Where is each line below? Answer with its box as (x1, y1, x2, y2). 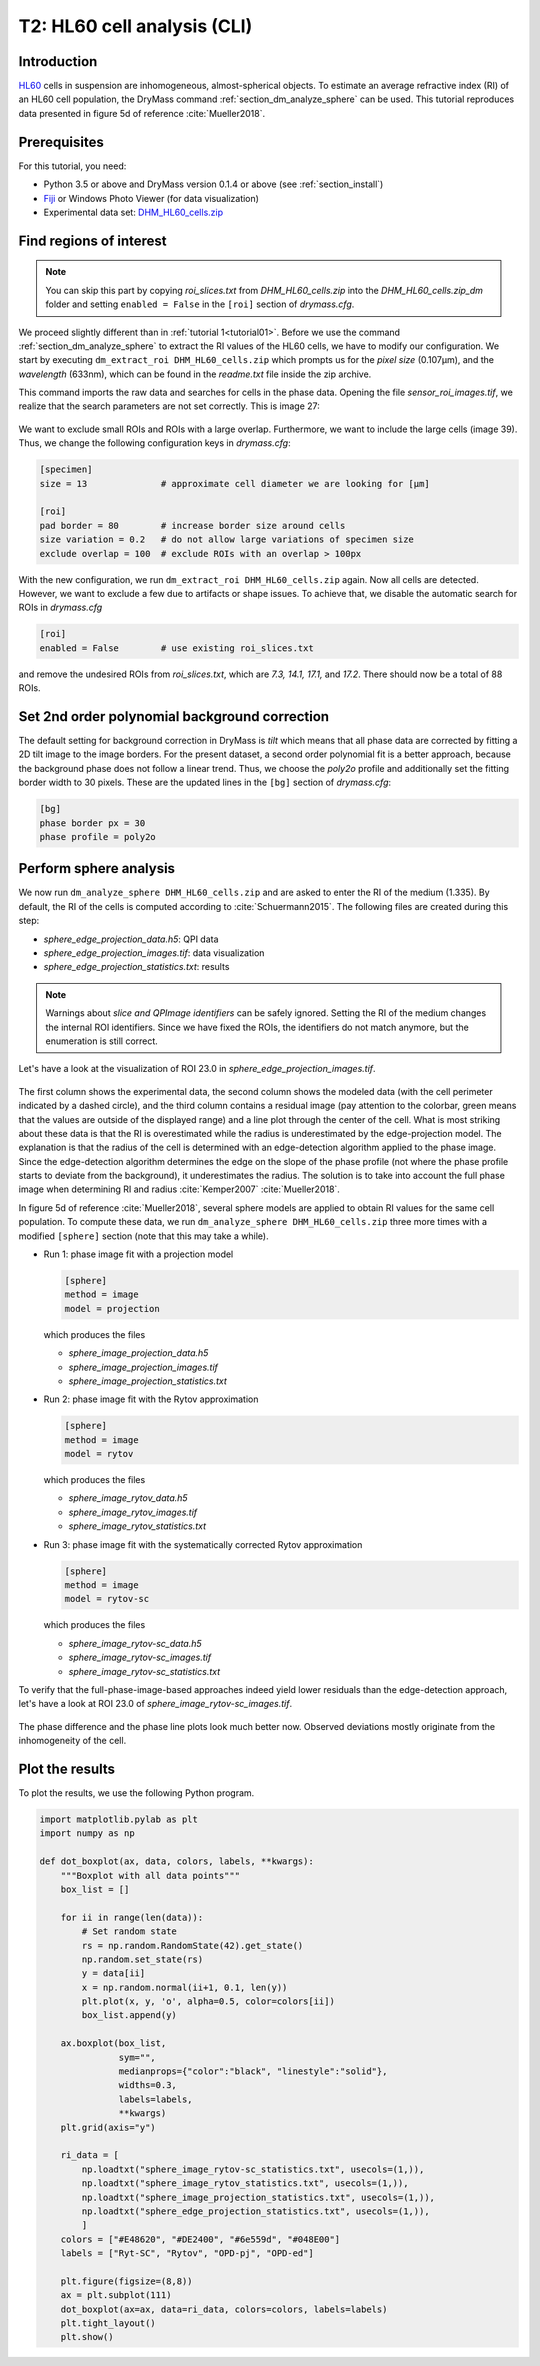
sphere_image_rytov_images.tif (68, 1506, 198, 1518)
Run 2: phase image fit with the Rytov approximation (43, 1393, 259, 1405)
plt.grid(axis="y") (60, 2121, 157, 2133)
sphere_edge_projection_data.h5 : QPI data (43, 933, 219, 945)
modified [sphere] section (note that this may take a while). (18, 1230, 269, 1242)
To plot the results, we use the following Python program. (18, 1787, 255, 1799)
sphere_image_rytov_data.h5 (68, 1492, 189, 1504)
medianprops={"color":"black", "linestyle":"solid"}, (118, 2066, 388, 2077)
